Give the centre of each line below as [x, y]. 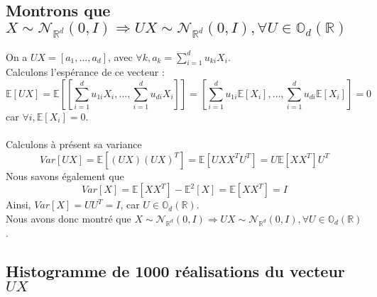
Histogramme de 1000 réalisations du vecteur [175, 270]
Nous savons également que [65, 175]
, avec [120, 56]
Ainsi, [18, 204]
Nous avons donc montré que [69, 218]
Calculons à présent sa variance [74, 144]
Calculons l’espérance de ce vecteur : [85, 72]
